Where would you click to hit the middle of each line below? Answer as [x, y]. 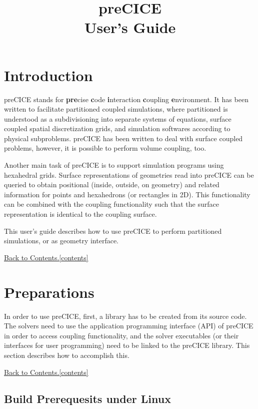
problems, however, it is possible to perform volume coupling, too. [105, 148]
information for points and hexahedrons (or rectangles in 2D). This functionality [127, 194]
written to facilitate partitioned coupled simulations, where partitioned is [116, 109]
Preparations [49, 292]
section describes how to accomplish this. [67, 355]
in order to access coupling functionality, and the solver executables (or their [121, 335]
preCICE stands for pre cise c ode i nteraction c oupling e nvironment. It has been [126, 99]
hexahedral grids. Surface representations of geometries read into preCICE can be [129, 174]
